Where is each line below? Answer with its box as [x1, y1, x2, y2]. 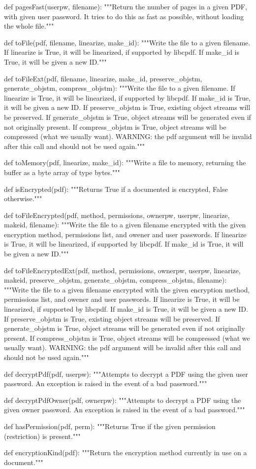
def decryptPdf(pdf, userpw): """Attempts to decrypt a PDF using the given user [4, 368, 248, 379]
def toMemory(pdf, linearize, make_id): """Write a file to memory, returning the [4, 157, 246, 168]
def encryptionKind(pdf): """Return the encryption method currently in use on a [4, 447, 247, 458]
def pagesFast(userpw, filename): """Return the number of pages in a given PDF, [4, 1, 247, 11]
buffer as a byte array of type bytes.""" [4, 167, 120, 177]
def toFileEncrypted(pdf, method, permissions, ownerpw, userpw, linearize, [4, 210, 230, 220]
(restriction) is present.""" [4, 431, 81, 441]
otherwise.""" [4, 193, 42, 204]
